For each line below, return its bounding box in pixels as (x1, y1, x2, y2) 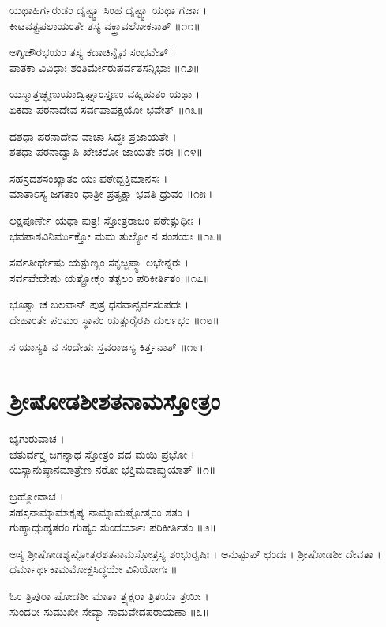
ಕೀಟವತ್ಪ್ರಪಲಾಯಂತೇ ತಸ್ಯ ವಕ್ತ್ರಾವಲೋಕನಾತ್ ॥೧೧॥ (9, 17, 200, 33)
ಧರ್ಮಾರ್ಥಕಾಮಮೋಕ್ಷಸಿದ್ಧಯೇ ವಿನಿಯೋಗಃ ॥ (9, 561, 178, 577)
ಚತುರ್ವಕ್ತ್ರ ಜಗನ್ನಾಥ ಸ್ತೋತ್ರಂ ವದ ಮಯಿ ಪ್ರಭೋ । (9, 445, 195, 462)
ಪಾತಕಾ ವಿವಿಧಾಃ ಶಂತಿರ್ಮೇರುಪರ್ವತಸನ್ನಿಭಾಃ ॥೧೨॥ (9, 59, 200, 75)
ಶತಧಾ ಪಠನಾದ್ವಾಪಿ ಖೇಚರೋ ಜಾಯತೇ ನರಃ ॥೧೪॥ (9, 143, 204, 160)
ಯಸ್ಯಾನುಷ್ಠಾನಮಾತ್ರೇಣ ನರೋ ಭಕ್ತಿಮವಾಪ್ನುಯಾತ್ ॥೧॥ (9, 461, 216, 478)
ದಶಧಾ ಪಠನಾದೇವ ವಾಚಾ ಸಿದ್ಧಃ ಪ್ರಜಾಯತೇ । (9, 127, 177, 144)
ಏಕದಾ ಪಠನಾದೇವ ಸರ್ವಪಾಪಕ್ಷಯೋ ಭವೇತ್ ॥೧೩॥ (9, 100, 204, 117)
